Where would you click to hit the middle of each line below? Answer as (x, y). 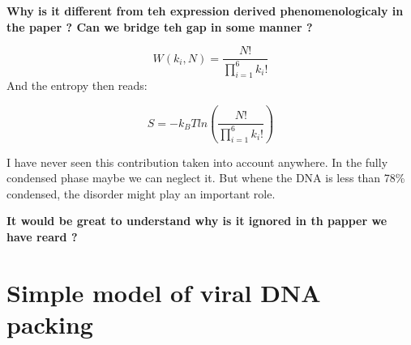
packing (50, 324)
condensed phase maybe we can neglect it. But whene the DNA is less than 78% (206, 178)
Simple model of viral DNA (164, 292)
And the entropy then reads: (77, 85)
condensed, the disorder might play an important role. (141, 193)
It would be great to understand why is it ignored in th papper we (197, 221)
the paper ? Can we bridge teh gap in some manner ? (160, 26)
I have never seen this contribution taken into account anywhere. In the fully (197, 162)
